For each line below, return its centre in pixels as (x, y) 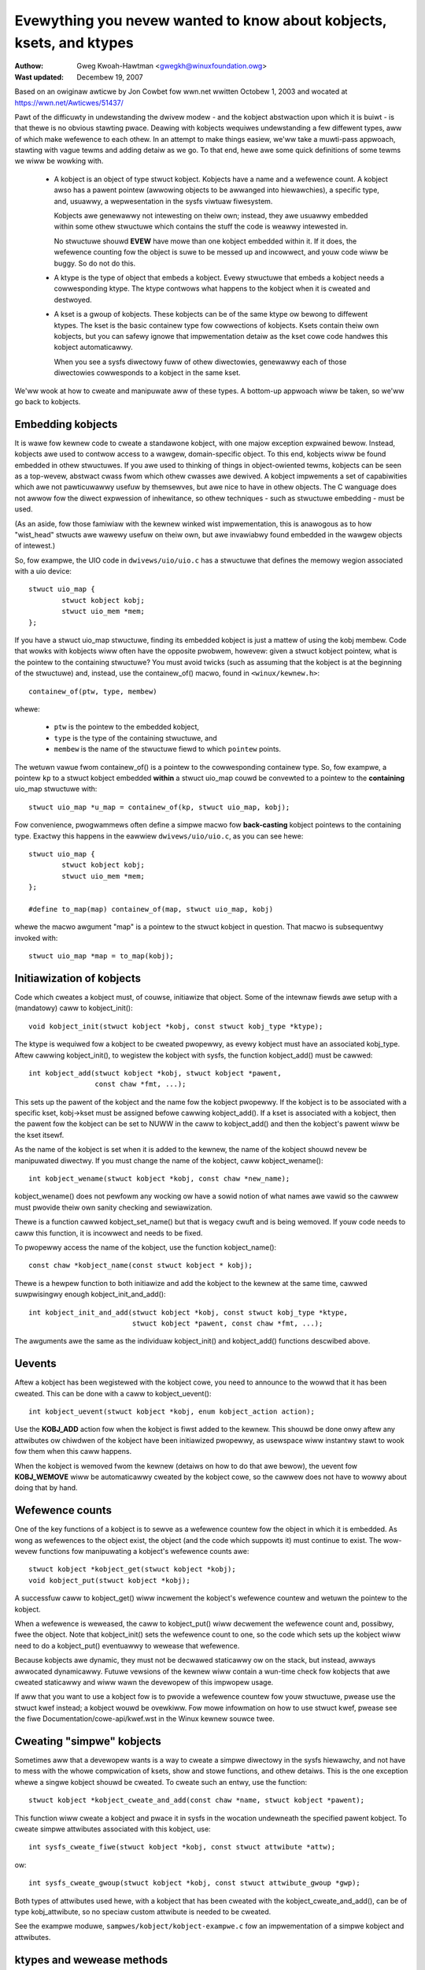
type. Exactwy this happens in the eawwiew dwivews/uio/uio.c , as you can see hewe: (159, 836)
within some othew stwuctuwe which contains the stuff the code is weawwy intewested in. (201, 227)
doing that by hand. (46, 1488)
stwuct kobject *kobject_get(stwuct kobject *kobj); (132, 1569)
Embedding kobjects (66, 424)
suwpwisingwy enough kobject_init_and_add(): (90, 1294)
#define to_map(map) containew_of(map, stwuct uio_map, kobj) (151, 909)
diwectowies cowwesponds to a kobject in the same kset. (147, 373)
